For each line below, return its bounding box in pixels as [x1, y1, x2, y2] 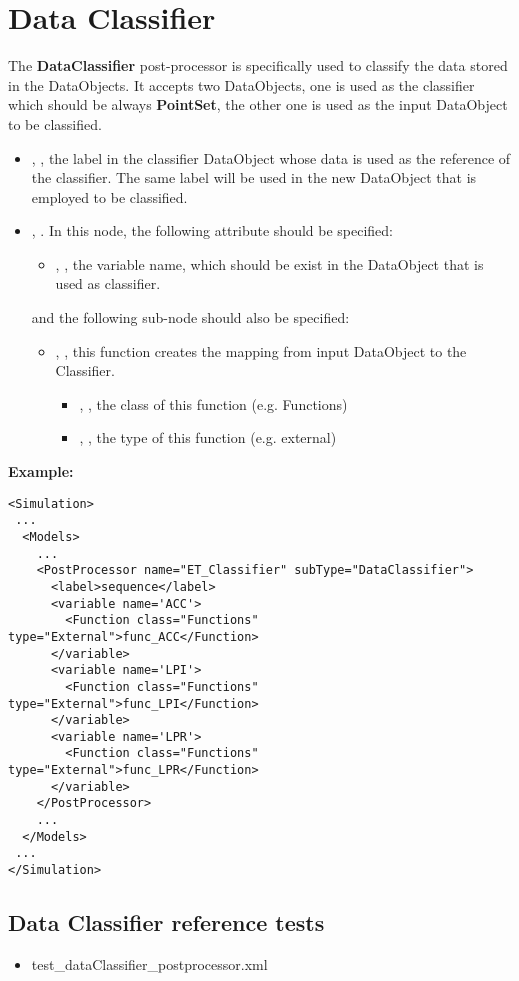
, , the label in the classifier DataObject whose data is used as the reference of [31, 147, 511, 168]
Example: [8, 461, 74, 482]
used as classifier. [55, 273, 161, 294]
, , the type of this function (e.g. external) [79, 427, 337, 448]
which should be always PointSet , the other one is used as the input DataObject [8, 94, 508, 115]
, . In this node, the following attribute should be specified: [31, 220, 393, 241]
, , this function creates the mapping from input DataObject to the [55, 340, 467, 361]
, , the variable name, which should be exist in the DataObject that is [55, 253, 484, 274]
